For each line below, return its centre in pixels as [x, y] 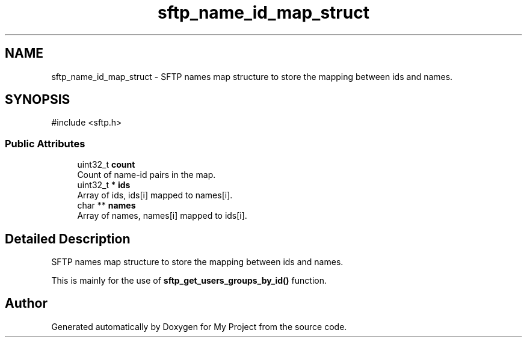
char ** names [106, 206]
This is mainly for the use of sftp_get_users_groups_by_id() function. [189, 281]
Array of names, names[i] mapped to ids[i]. [162, 216]
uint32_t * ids [104, 185]
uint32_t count [106, 165]
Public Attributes [45, 143]
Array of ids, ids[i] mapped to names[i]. [155, 195]
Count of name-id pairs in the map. [146, 175]
